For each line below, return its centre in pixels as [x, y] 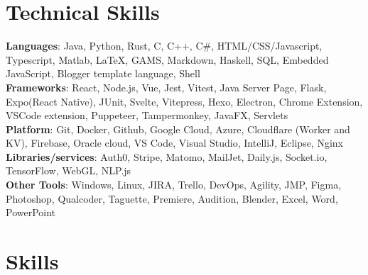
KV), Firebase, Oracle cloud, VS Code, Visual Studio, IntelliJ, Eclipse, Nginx [174, 143]
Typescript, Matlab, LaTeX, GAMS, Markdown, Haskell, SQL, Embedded [167, 59]
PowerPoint [31, 212]
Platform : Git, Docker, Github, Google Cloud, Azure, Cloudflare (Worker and [178, 129]
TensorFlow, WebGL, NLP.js [69, 170]
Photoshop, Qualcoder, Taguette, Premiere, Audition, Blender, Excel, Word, [172, 198]
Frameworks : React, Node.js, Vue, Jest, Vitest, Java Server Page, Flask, [166, 87]
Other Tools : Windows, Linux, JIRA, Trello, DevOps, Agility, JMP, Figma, [174, 185]
